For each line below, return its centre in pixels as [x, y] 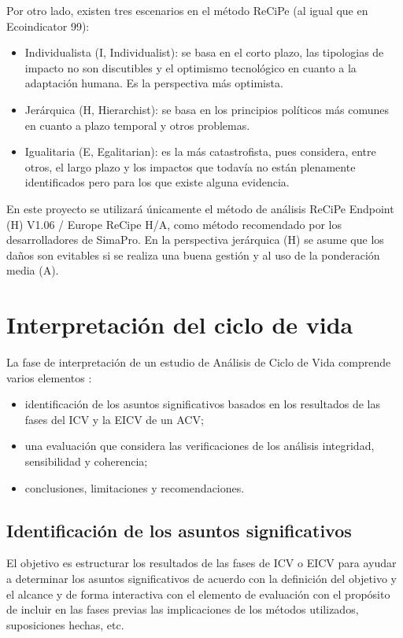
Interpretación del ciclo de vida [180, 325]
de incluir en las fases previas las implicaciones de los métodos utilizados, [183, 609]
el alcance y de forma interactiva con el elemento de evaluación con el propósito [198, 594]
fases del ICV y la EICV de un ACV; [114, 419]
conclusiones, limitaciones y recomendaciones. [135, 487]
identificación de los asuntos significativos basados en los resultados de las [202, 404]
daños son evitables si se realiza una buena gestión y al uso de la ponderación [193, 254]
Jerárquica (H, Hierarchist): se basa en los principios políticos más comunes [207, 109]
